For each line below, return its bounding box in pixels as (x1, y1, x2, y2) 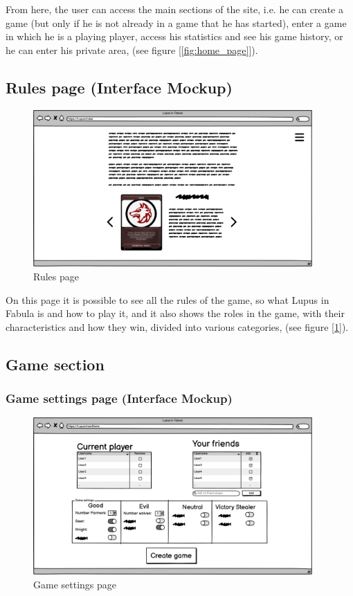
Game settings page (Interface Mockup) (6, 390, 233, 407)
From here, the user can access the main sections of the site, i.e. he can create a (6, 2, 343, 16)
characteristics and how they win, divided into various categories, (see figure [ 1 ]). (6, 319, 349, 334)
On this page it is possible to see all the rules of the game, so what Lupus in (6, 292, 329, 307)
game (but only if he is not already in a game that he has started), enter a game (6, 15, 347, 30)
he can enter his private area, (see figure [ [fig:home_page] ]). (6, 42, 258, 57)
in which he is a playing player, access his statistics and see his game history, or (6, 29, 343, 44)
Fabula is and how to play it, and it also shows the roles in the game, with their (6, 306, 345, 320)
